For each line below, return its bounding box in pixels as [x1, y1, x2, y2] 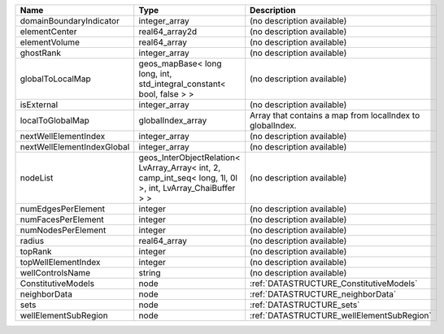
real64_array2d [138, 26, 198, 37]
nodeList [20, 172, 54, 183]
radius [20, 236, 45, 246]
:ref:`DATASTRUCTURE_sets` [249, 299, 360, 310]
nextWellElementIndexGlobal [20, 141, 130, 152]
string [138, 267, 162, 278]
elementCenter [20, 26, 77, 37]
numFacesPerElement [20, 214, 105, 225]
